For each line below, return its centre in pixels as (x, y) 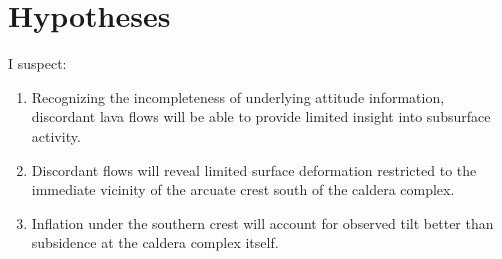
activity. (56, 135)
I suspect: (37, 63)
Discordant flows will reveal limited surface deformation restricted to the (254, 169)
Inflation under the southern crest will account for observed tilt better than (262, 222)
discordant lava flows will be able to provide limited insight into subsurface (261, 116)
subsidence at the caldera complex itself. (155, 242)
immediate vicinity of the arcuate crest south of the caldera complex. (243, 189)
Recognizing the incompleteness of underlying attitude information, (238, 96)
